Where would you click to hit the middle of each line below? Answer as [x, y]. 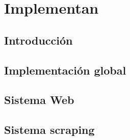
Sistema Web [39, 100]
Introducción [38, 40]
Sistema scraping [49, 130]
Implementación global [65, 70]
